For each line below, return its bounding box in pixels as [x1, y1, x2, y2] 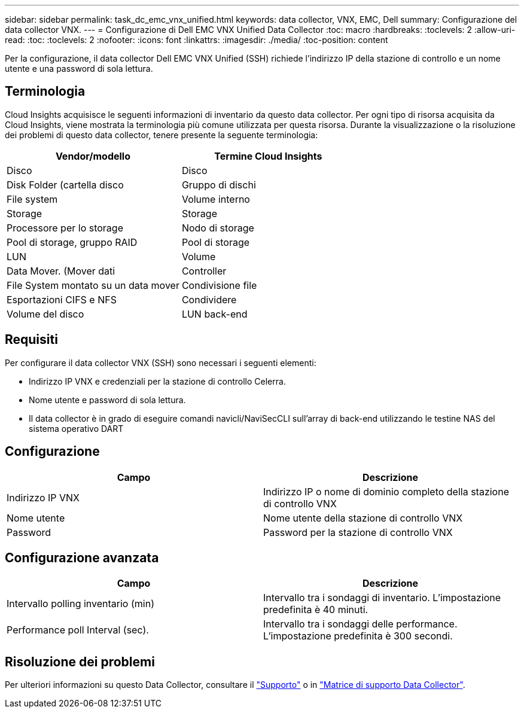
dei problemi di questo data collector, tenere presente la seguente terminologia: [5, 129, 318, 140]
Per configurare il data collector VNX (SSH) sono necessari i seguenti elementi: [5, 357, 316, 368]
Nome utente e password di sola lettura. [29, 394, 186, 405]
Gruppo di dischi [181, 178, 256, 191]
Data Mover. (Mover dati [7, 264, 115, 277]
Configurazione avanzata [5, 550, 159, 565]
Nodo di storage [181, 221, 254, 234]
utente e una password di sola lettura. [5, 63, 153, 74]
